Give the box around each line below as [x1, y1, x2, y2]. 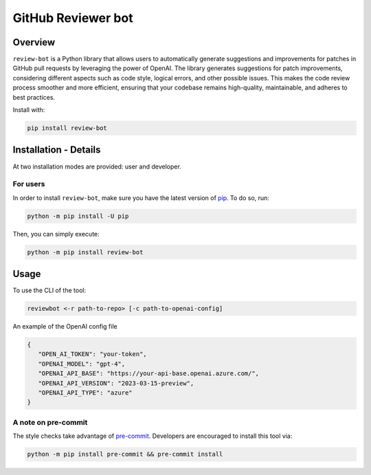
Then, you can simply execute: [12, 230, 100, 238]
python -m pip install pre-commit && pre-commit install [27, 450, 223, 459]
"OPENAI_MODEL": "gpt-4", [38, 360, 126, 368]
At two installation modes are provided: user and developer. [12, 162, 181, 170]
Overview [12, 36, 56, 48]
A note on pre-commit [12, 417, 88, 427]
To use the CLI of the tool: [12, 286, 86, 295]
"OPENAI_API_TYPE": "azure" [38, 389, 133, 397]
